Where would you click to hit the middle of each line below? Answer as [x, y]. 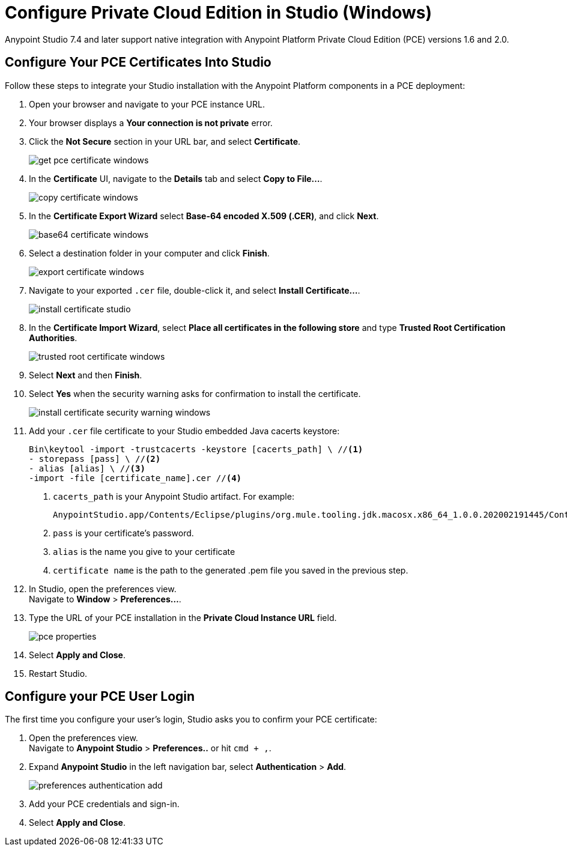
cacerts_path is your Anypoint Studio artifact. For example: [174, 496]
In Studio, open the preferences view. [103, 589]
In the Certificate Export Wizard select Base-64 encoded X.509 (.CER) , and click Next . [204, 216]
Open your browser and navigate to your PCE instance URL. [147, 104]
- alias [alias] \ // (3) [87, 468]
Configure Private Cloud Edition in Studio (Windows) [219, 13]
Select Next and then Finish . [86, 375]
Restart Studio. [58, 673]
